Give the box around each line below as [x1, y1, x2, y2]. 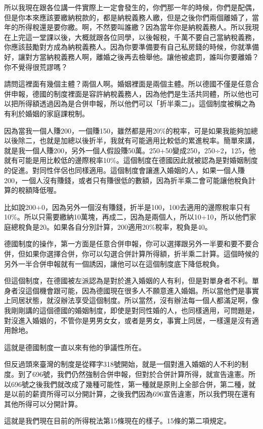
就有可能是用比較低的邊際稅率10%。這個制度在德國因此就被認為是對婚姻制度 [4, 155, 258, 165]
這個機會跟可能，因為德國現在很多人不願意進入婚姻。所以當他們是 [25, 285, 245, 295]
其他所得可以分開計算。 [4, 398, 82, 409]
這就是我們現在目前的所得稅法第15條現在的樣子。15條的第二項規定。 [4, 415, 231, 426]
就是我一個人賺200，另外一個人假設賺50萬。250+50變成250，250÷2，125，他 [4, 145, 256, 155]
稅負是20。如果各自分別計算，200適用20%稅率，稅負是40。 [18, 221, 212, 232]
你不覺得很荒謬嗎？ [4, 61, 68, 72]
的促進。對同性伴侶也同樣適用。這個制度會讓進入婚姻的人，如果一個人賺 [4, 164, 245, 175]
